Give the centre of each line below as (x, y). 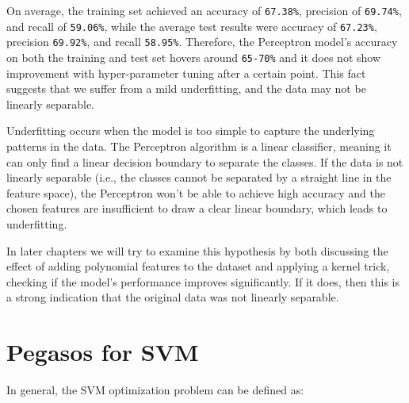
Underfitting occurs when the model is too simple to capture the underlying (191, 130)
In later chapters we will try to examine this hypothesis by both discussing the (197, 250)
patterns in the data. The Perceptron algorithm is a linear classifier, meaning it (199, 146)
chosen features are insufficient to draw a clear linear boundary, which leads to (197, 208)
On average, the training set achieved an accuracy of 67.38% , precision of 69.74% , (204, 10)
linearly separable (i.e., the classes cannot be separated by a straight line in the (199, 177)
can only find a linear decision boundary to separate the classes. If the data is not (205, 161)
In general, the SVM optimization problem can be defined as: (155, 390)
